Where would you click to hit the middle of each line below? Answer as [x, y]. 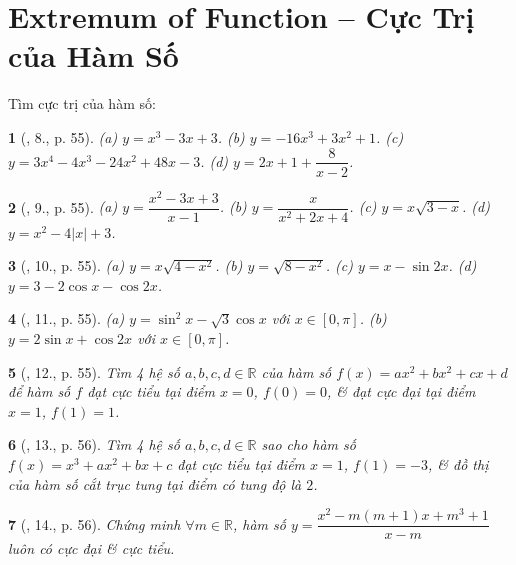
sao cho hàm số [308, 444]
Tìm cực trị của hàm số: [82, 103]
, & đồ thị [458, 464]
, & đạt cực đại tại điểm [401, 391]
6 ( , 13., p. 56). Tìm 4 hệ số [94, 444]
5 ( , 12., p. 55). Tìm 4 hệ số [94, 371]
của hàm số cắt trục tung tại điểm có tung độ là [155, 483]
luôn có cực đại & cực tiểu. [91, 548]
